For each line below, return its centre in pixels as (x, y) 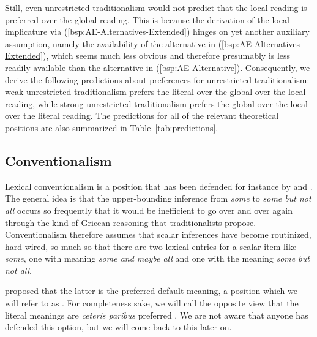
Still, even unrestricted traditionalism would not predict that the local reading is (156, 7)
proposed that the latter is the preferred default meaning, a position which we (151, 291)
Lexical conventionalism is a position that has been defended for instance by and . (159, 186)
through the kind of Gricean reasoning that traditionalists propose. (131, 222)
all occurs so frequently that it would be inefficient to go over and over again (149, 210)
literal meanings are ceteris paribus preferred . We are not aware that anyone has (157, 315)
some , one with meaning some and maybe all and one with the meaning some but (157, 258)
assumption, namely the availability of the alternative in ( (114, 43)
